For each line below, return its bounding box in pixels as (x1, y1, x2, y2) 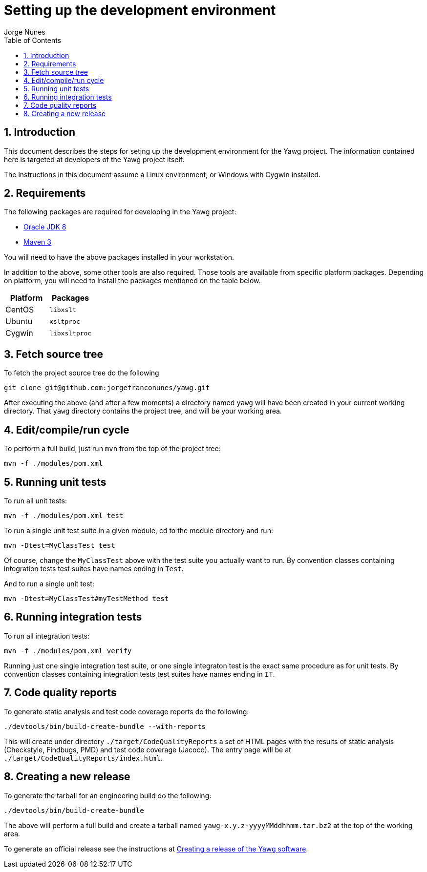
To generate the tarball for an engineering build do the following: (4, 791, 212, 800)
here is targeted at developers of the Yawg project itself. (4, 155, 185, 164)
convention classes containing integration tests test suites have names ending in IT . (4, 669, 275, 678)
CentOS (5, 305, 34, 315)
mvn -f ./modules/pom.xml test (4, 511, 124, 519)
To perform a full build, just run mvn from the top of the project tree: (4, 444, 221, 453)
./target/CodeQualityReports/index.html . (4, 753, 163, 762)
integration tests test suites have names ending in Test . (4, 564, 184, 573)
